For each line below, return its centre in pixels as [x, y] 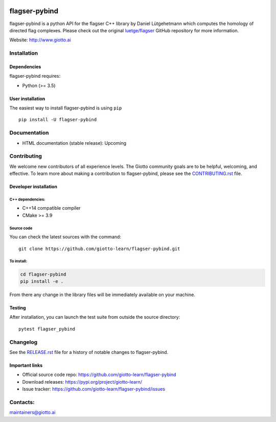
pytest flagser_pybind [47, 329]
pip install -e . [42, 281]
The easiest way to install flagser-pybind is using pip [66, 108]
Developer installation [33, 187]
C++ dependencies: [27, 199]
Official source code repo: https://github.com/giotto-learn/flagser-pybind [99, 375]
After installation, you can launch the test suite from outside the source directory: [95, 317]
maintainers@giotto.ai [32, 412]
